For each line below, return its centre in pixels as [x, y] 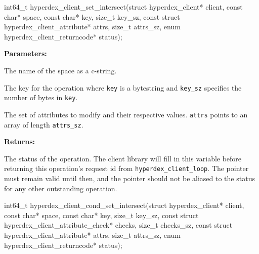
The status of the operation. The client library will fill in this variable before [123, 158]
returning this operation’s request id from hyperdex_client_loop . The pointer [126, 168]
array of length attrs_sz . [44, 124]
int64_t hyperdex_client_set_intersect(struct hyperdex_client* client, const [123, 7]
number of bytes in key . [41, 97]
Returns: [20, 141]
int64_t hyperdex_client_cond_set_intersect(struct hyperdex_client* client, [124, 205]
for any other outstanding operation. [61, 188]
